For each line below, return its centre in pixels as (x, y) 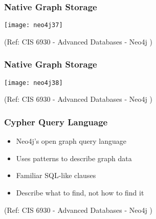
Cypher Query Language (56, 122)
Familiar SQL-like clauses (56, 175)
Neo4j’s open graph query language (71, 141)
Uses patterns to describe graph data (74, 158)
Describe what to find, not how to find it (80, 192)
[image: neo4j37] (34, 25)
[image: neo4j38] (34, 83)
